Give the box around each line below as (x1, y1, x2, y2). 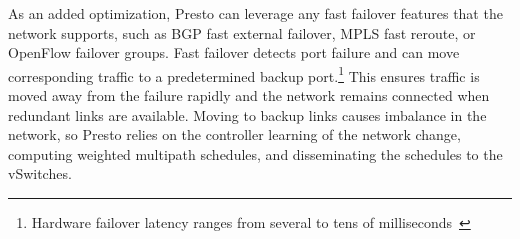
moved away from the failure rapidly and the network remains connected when (8, 85, 490, 106)
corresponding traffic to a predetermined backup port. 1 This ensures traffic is (8, 62, 480, 86)
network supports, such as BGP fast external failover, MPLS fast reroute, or (8, 22, 476, 43)
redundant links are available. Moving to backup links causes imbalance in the (8, 104, 487, 125)
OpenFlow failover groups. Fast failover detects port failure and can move (8, 42, 460, 63)
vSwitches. (8, 163, 72, 184)
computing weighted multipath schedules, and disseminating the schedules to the (8, 143, 503, 164)
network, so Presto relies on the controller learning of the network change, (8, 124, 461, 145)
